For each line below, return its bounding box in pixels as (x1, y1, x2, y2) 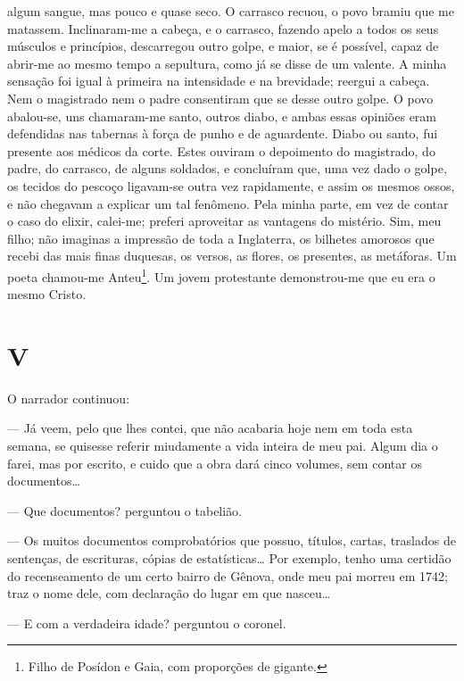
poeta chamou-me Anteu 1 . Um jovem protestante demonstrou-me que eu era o (7, 264, 435, 286)
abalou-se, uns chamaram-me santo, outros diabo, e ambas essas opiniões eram (7, 106, 437, 125)
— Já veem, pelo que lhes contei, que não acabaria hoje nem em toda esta (7, 419, 413, 437)
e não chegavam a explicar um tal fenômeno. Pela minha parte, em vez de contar (7, 194, 449, 212)
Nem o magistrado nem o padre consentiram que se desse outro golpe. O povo (7, 88, 434, 107)
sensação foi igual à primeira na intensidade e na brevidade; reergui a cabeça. (7, 71, 430, 90)
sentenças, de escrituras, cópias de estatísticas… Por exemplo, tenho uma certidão (7, 549, 452, 568)
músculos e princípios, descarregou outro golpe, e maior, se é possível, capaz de (7, 37, 439, 55)
